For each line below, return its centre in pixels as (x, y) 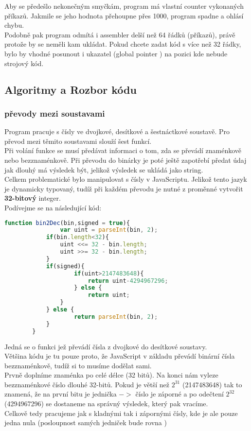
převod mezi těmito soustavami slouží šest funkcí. (78, 141)
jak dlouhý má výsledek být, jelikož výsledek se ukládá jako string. (104, 169)
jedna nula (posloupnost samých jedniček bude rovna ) (86, 422)
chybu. (14, 25)
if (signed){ (65, 266)
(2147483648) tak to (212, 384)
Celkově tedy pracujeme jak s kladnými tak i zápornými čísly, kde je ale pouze (121, 413)
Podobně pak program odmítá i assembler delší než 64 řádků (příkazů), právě (120, 34)
